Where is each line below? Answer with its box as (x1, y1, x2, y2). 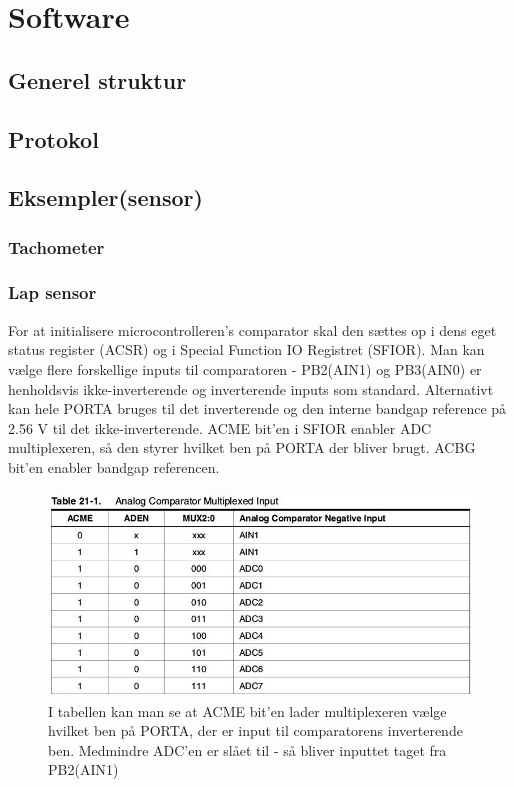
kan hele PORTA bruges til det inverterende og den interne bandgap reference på (8, 398, 507, 419)
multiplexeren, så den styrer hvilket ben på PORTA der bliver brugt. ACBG (8, 437, 476, 458)
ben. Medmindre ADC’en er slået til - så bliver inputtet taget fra (48, 739, 447, 760)
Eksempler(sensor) (8, 182, 203, 213)
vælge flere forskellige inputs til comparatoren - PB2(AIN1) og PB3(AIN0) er (8, 358, 482, 379)
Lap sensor (8, 280, 97, 305)
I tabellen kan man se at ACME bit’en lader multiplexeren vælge (48, 700, 447, 721)
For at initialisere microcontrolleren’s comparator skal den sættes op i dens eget (8, 319, 497, 340)
